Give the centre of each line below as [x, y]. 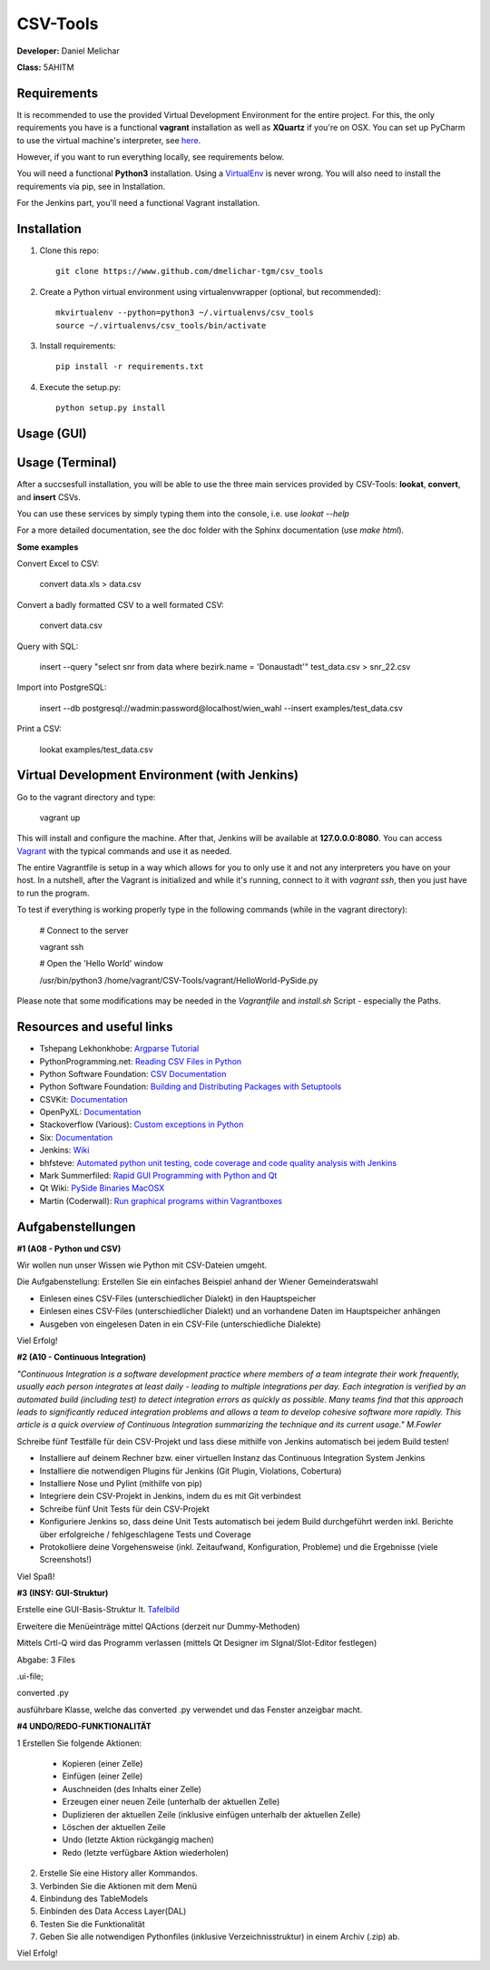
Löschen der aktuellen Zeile [114, 1827]
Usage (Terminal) [67, 463]
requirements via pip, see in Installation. [91, 186]
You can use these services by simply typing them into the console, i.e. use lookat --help [183, 514]
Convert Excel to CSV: [58, 564]
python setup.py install [111, 408]
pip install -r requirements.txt [130, 367]
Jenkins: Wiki [64, 1150]
